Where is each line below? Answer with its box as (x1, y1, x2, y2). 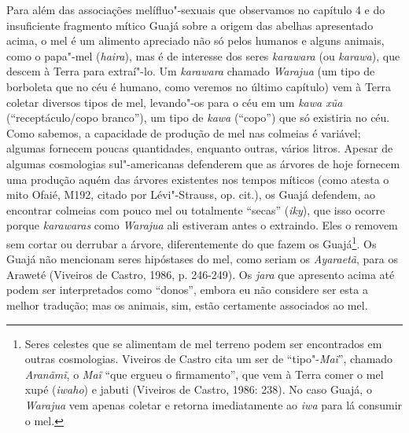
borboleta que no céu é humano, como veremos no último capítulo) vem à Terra (6, 78, 392, 94)
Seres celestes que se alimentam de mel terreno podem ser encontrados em (24, 335, 382, 351)
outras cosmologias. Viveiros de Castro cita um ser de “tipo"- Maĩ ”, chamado (24, 350, 393, 367)
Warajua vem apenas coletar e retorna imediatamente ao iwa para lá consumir (24, 396, 403, 413)
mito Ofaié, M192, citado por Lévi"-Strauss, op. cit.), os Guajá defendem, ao (6, 186, 376, 203)
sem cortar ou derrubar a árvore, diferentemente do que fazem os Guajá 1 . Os (6, 233, 377, 251)
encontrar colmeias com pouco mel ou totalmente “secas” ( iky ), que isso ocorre (6, 201, 385, 218)
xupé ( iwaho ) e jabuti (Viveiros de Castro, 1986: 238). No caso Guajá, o (24, 381, 372, 398)
